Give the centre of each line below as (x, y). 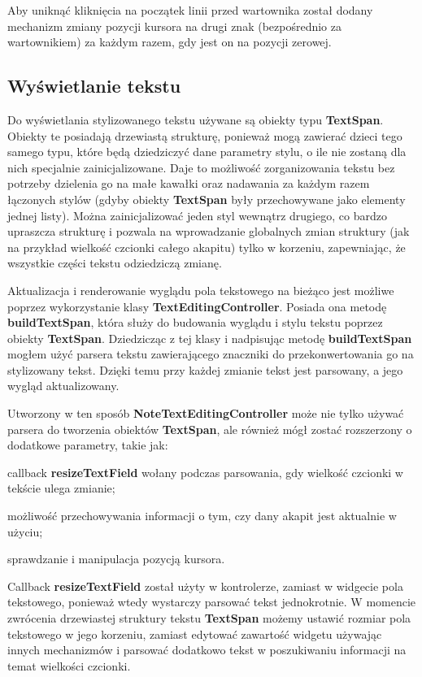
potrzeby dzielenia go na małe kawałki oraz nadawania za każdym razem (189, 183)
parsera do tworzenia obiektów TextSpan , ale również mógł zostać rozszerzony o (210, 429)
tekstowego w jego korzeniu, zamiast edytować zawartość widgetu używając (195, 634)
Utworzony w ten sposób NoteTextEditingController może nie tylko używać (206, 413)
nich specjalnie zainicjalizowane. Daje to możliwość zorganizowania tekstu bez (201, 167)
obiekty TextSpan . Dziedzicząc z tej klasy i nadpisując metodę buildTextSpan (210, 338)
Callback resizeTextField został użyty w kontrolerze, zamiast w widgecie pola (205, 586)
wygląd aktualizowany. (63, 386)
